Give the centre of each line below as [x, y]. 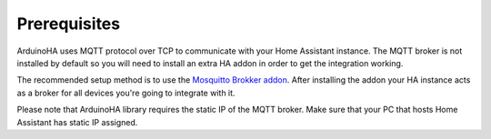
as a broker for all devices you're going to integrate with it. [126, 93]
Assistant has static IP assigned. [77, 122]
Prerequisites [69, 24]
